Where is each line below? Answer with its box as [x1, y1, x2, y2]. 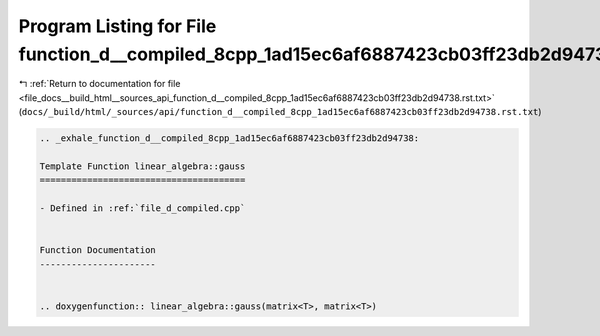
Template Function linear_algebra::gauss [39, 160, 246, 172]
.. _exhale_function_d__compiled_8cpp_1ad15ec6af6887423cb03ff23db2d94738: [39, 133, 420, 144]
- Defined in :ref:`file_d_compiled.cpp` [39, 203, 246, 214]
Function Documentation [39, 245, 157, 256]
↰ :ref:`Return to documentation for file [18, 78, 181, 90]
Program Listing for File [18, 15, 217, 37]
